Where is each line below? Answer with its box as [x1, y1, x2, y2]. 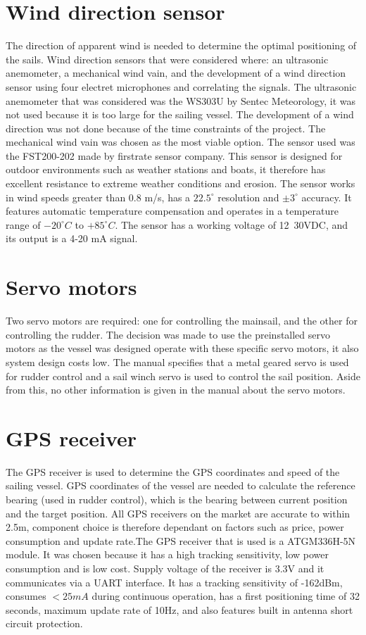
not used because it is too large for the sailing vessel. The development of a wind [6, 107, 354, 122]
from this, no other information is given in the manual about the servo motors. [6, 382, 346, 397]
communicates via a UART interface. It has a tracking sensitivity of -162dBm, [6, 574, 343, 589]
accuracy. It [301, 189, 352, 204]
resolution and [217, 189, 279, 204]
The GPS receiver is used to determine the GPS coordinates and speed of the [6, 464, 340, 479]
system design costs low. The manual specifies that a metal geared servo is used [6, 354, 349, 369]
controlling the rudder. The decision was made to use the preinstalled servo [6, 327, 331, 341]
